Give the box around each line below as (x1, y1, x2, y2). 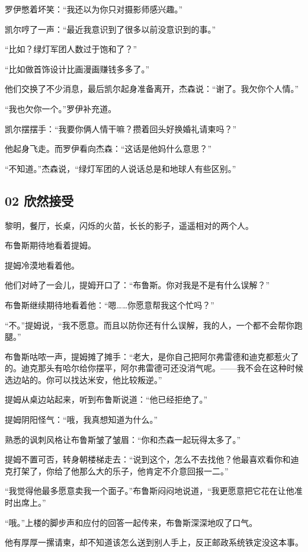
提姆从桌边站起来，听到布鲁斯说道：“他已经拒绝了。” (5, 393, 208, 406)
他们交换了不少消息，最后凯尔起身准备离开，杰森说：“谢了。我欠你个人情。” (5, 82, 299, 95)
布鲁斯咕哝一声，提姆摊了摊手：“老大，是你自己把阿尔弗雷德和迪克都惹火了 (5, 350, 299, 362)
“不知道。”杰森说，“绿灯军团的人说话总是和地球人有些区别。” (5, 162, 236, 174)
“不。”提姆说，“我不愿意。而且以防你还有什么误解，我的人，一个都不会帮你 (5, 318, 294, 331)
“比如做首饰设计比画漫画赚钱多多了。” (5, 62, 150, 75)
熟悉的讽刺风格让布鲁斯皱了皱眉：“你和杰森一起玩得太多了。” (5, 433, 241, 445)
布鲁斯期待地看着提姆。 (5, 239, 96, 251)
